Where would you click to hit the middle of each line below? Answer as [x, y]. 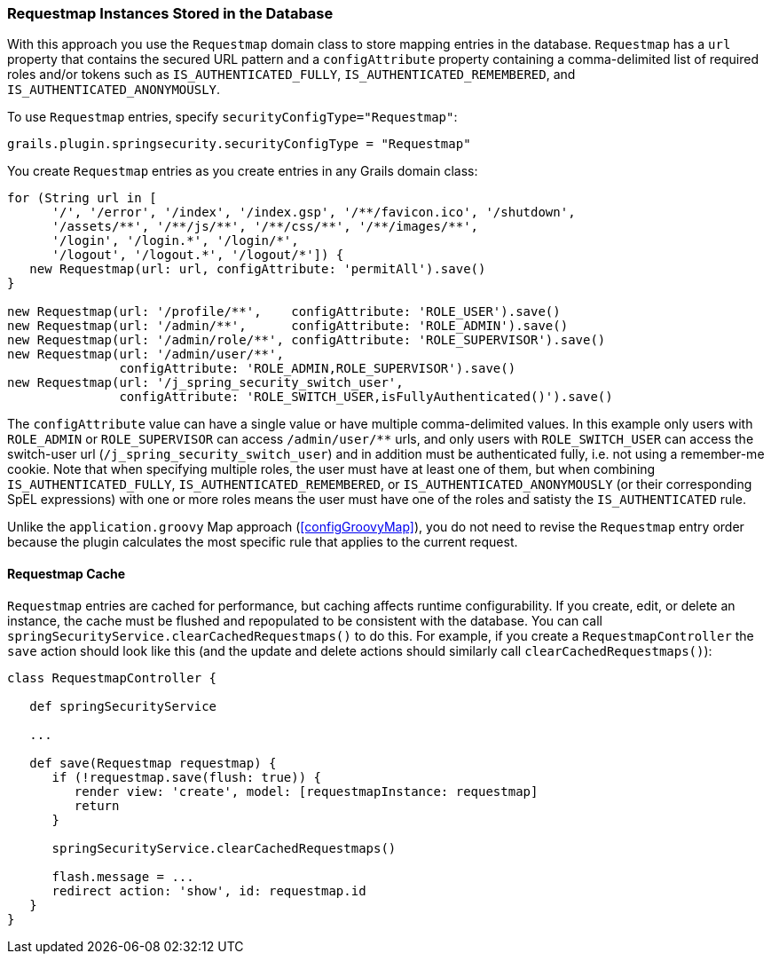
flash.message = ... [123, 876]
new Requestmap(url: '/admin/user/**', [146, 354]
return [97, 805]
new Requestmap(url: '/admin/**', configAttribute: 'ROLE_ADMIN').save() [288, 326]
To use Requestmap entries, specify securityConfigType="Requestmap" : [232, 117]
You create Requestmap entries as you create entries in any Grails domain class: [243, 171]
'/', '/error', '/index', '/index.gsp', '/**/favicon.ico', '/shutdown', [314, 213]
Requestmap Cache [67, 573]
